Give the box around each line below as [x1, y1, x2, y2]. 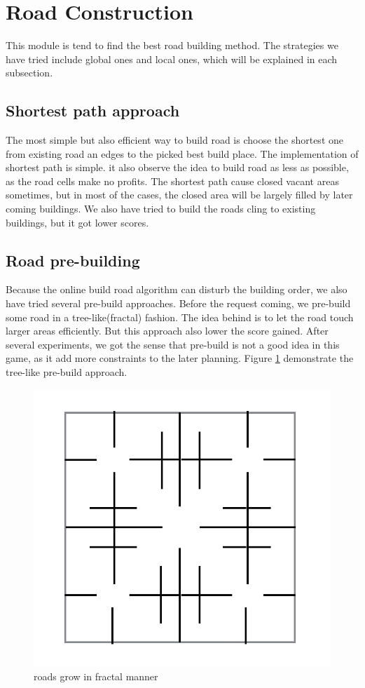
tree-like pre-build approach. [6, 365, 128, 379]
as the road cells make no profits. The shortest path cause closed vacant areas [6, 173, 339, 188]
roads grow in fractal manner [34, 668, 158, 683]
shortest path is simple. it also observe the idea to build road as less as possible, [6, 160, 349, 175]
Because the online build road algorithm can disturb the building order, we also [6, 282, 347, 297]
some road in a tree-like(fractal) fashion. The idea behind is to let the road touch [6, 309, 354, 324]
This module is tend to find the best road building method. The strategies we [6, 38, 338, 53]
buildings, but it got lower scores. [6, 215, 149, 229]
